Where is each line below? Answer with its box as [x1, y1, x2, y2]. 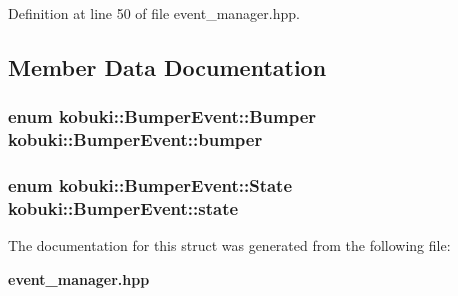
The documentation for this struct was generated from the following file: [8, 235, 451, 256]
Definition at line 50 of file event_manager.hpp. [8, 3, 300, 23]
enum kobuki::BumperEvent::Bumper [8, 104, 317, 129]
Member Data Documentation [8, 51, 327, 82]
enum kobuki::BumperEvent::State [8, 173, 293, 198]
